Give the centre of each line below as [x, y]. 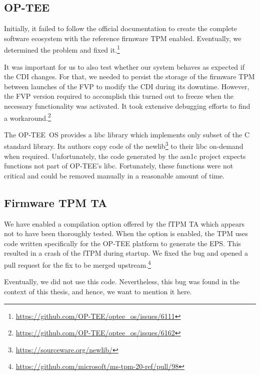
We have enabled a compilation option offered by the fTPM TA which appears [124, 223]
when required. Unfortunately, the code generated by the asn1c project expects [125, 156]
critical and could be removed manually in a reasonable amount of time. [114, 175]
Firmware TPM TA [56, 202]
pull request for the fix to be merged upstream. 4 [77, 264]
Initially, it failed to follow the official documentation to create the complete [120, 28]
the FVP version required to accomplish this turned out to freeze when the [119, 96]
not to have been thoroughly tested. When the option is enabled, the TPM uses [126, 233]
